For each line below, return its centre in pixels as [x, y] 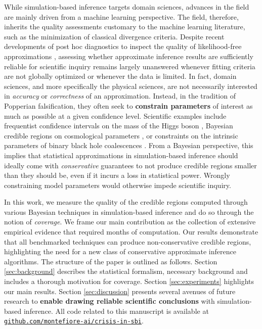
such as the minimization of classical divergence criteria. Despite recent [114, 36]
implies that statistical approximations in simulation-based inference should [121, 155]
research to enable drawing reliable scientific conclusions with [110, 301]
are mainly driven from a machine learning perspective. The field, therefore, [121, 16]
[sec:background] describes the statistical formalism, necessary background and [126, 271]
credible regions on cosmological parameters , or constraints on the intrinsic [121, 135]
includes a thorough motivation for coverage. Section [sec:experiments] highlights [129, 281]
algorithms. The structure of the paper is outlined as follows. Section [111, 261]
